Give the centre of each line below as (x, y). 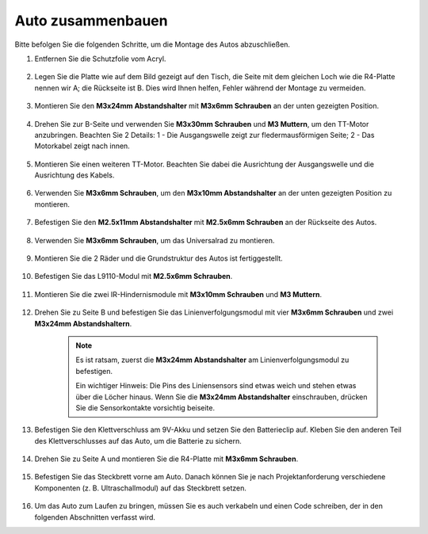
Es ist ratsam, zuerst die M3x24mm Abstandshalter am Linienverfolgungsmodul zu (212, 360)
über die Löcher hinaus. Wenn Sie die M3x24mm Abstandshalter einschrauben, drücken (222, 397)
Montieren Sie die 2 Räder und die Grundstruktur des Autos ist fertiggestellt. (159, 258)
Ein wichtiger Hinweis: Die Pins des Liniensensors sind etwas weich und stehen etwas (216, 386)
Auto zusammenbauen (91, 21)
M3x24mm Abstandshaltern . (83, 323)
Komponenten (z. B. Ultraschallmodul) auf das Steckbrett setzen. (141, 488)
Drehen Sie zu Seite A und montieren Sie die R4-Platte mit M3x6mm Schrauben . (166, 459)
